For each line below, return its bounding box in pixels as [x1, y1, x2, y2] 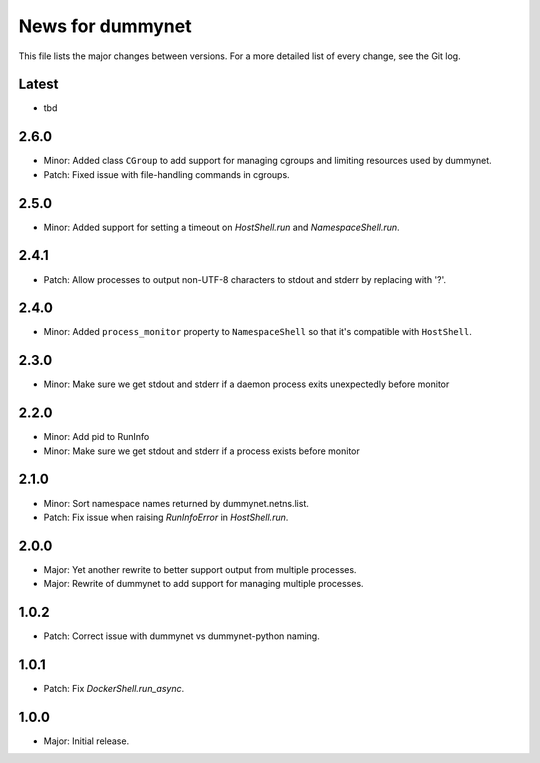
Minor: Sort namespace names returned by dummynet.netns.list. [43, 497, 310, 509]
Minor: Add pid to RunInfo [43, 431, 150, 443]
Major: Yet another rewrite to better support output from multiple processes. [43, 563, 357, 575]
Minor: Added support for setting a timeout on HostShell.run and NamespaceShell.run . [43, 221, 400, 233]
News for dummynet [18, 15, 192, 37]
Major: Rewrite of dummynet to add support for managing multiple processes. [43, 578, 364, 590]
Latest [18, 76, 59, 93]
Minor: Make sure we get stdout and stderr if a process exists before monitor [43, 445, 360, 457]
